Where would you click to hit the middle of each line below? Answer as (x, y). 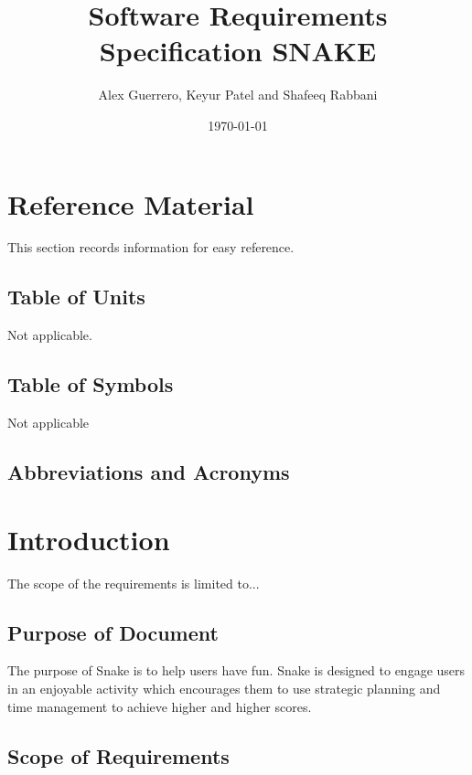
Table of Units (76, 297)
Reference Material (131, 203)
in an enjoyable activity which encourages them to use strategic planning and (224, 688)
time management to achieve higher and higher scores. (160, 706)
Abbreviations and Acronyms (149, 472)
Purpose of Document (113, 632)
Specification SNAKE (238, 51)
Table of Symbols (91, 384)
